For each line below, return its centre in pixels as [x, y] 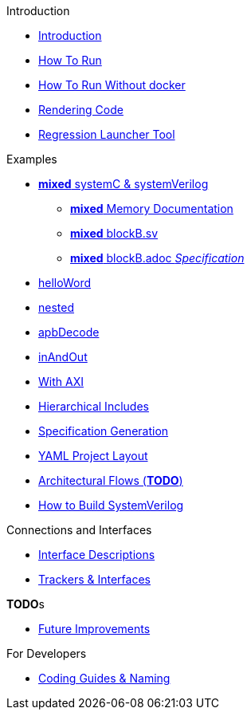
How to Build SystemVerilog [111, 505]
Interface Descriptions [97, 555]
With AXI [61, 382]
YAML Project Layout [93, 456]
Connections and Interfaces [79, 530]
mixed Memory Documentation [152, 209]
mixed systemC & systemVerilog [124, 184]
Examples [32, 159]
